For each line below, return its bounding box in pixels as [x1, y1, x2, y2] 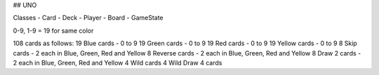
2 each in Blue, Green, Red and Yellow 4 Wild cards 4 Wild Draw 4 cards [13, 58, 222, 67]
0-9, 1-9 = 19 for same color [13, 26, 94, 35]
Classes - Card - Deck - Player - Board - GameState [13, 14, 164, 22]
